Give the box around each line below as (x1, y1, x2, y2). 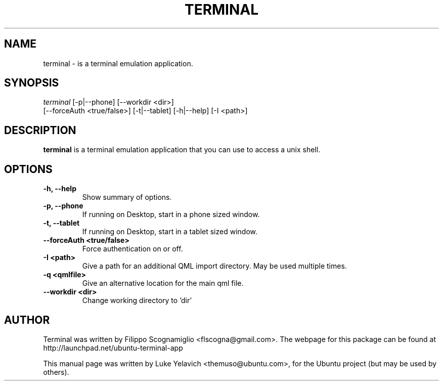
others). (43, 367, 69, 376)
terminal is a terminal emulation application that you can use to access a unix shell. (43, 145, 321, 154)
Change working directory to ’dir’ (82, 296, 192, 305)
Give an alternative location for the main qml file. (82, 279, 244, 288)
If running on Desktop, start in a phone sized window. (82, 210, 260, 219)
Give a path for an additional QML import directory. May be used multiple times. (82, 262, 347, 271)
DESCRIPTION (4, 123, 76, 137)
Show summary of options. (82, 193, 172, 202)
